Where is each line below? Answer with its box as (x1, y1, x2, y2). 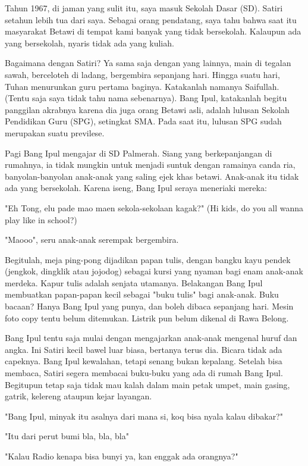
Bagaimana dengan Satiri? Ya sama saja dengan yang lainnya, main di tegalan (5, 57, 291, 69)
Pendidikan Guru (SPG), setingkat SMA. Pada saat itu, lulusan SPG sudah (5, 115, 282, 127)
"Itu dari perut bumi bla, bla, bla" (5, 430, 129, 442)
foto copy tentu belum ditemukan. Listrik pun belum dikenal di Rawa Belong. (5, 311, 289, 324)
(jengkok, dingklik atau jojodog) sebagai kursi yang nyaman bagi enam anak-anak (5, 265, 303, 277)
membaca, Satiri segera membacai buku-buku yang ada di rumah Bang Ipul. (5, 367, 283, 379)
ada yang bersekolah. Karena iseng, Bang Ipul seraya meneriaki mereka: (5, 182, 267, 194)
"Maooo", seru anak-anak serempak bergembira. (5, 233, 179, 246)
